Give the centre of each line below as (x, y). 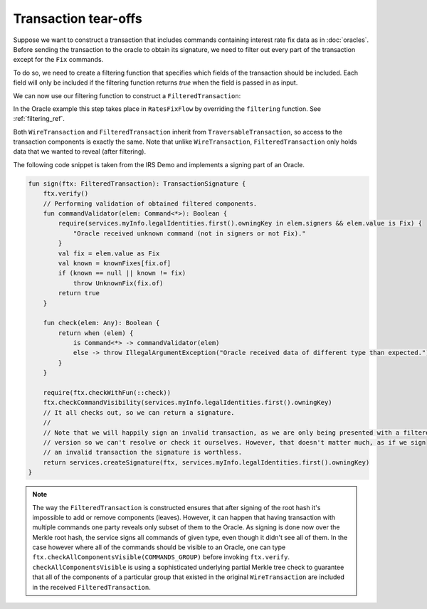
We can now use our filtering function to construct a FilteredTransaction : (127, 95)
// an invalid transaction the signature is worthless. (143, 452)
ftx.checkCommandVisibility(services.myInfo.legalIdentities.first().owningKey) (188, 403)
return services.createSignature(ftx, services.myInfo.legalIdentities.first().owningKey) (206, 462)
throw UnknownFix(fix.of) (118, 283)
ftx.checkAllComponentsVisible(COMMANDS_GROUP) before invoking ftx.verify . (161, 557)
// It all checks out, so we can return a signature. (139, 412)
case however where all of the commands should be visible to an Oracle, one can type (159, 547)
